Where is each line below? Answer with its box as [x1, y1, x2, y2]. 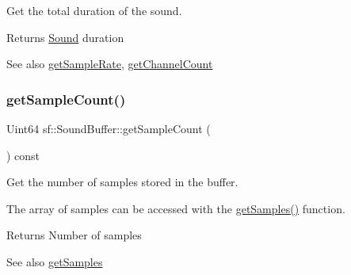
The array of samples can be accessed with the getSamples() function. [6, 200, 345, 216]
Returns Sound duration [6, 29, 124, 45]
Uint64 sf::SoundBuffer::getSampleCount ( [6, 120, 211, 136]
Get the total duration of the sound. [6, 2, 182, 18]
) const [6, 147, 40, 163]
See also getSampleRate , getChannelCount [6, 55, 213, 72]
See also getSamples [6, 253, 103, 269]
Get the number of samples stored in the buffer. [6, 174, 238, 190]
